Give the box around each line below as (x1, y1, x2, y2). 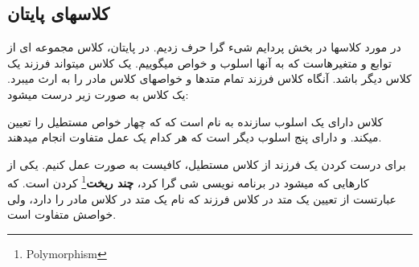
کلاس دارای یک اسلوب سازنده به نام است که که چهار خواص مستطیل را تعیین (7, 113, 384, 129)
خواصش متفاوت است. (7, 206, 117, 223)
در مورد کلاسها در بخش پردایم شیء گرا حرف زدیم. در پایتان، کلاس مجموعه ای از (7, 39, 401, 55)
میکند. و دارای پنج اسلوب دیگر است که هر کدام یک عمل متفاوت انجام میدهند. (7, 129, 382, 146)
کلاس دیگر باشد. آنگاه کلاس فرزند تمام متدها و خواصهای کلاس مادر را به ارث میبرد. (7, 70, 412, 87)
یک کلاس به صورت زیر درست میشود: (7, 85, 189, 102)
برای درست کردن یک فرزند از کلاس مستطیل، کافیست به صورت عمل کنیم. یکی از (7, 155, 406, 172)
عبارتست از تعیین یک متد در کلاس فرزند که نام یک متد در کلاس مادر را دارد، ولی (7, 190, 396, 207)
